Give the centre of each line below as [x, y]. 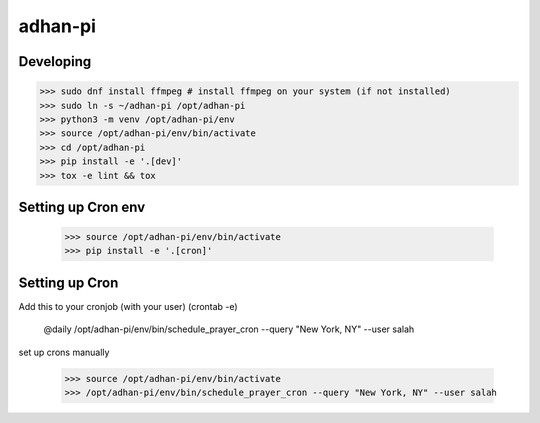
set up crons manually [64, 352]
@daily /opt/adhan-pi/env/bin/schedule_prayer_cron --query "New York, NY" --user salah [229, 329]
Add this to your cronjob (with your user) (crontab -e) [128, 306]
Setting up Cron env [82, 206]
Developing [55, 61]
